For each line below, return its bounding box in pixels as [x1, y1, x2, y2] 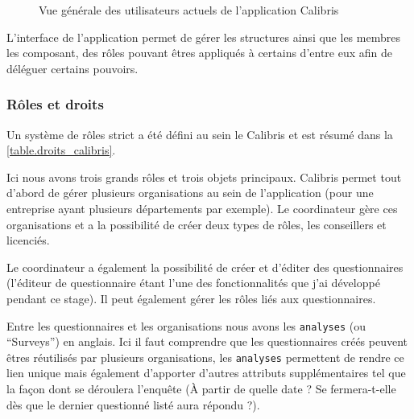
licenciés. [6, 232, 50, 249]
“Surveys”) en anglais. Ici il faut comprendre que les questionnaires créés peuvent [6, 333, 408, 350]
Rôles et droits [6, 94, 104, 114]
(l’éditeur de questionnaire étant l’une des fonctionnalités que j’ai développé [6, 274, 380, 291]
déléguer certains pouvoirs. [6, 60, 139, 76]
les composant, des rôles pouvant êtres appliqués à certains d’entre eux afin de [6, 44, 392, 61]
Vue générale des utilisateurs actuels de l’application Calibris [39, 2, 339, 18]
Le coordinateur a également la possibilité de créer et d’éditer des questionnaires [6, 258, 404, 275]
